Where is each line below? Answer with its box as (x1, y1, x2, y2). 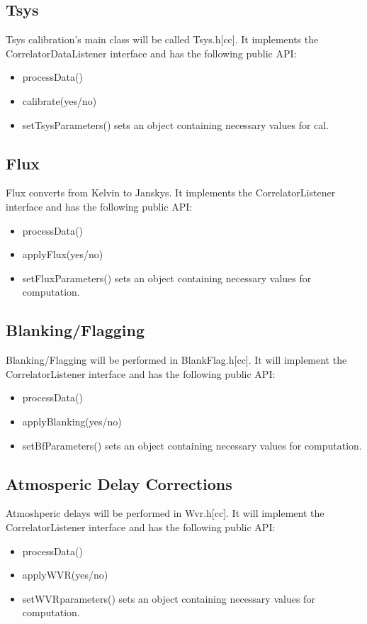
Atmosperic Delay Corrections (6, 472, 232, 494)
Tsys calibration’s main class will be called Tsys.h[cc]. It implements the (6, 32, 319, 47)
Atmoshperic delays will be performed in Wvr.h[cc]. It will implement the (6, 506, 324, 520)
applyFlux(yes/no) (22, 247, 103, 262)
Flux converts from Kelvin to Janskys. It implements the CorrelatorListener (6, 185, 336, 200)
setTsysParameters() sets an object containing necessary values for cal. (22, 117, 329, 132)
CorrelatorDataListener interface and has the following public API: (6, 45, 297, 60)
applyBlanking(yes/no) (22, 413, 122, 428)
